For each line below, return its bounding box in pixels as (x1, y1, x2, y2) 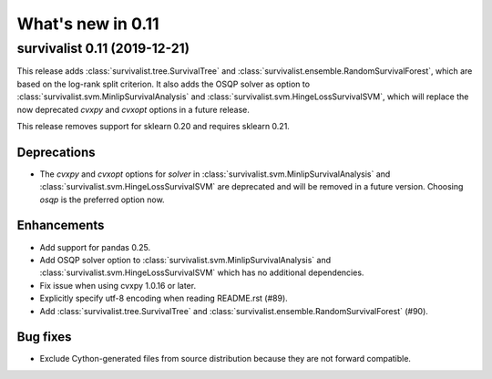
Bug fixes (16, 329, 72, 345)
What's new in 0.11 (16, 14, 159, 34)
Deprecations (16, 144, 96, 159)
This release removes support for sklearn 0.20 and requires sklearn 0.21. (16, 120, 291, 131)
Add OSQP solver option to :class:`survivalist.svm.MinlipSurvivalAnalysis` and (39, 254, 332, 265)
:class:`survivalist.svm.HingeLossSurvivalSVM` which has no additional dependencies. (39, 267, 364, 278)
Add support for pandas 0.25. (39, 241, 150, 252)
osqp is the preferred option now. (39, 194, 165, 205)
